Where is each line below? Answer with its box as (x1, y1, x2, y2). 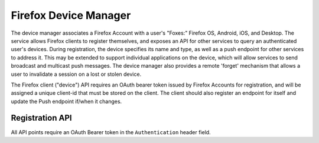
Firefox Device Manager (11, 9, 131, 22)
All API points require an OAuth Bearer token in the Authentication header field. (11, 128, 211, 135)
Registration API (11, 113, 72, 123)
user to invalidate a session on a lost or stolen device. (11, 71, 142, 78)
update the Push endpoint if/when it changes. (11, 98, 122, 105)
